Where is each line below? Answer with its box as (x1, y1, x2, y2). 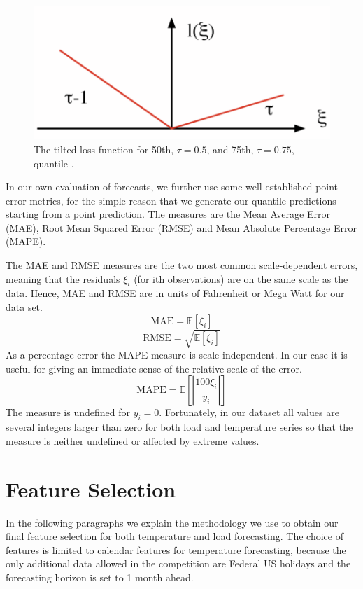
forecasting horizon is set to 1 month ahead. (6, 569, 194, 584)
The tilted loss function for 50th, (34, 141, 174, 156)
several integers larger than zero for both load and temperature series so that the (6, 420, 353, 434)
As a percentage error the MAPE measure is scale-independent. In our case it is (6, 347, 348, 362)
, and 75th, (206, 141, 254, 156)
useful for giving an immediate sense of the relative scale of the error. (6, 361, 302, 375)
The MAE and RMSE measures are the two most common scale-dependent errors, (6, 258, 358, 272)
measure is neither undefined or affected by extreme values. (6, 433, 259, 448)
